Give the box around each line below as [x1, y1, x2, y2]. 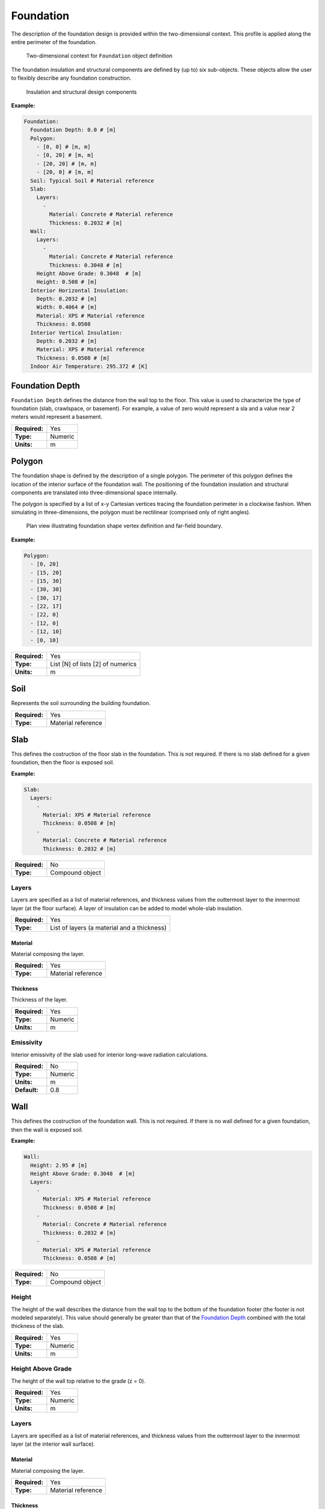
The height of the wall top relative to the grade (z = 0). [11, 1377, 146, 1385]
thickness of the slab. [11, 1322, 64, 1330]
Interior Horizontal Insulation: [30, 287, 129, 294]
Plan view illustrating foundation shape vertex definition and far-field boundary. [26, 522, 223, 529]
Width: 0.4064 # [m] [36, 304, 97, 311]
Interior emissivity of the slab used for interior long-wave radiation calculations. [11, 1051, 208, 1058]
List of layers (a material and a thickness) [50, 924, 167, 932]
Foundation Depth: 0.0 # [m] [30, 127, 117, 133]
